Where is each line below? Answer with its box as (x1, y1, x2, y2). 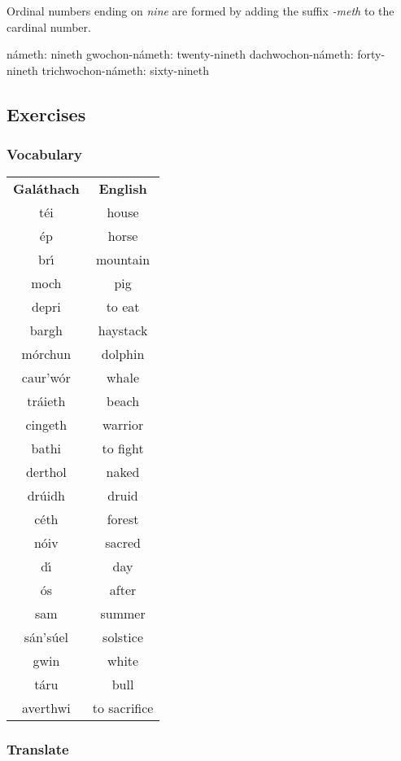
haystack (98, 321, 148, 340)
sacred (105, 533, 141, 553)
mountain (95, 250, 150, 269)
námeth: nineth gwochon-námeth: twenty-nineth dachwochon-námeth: (7, 46, 354, 63)
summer (100, 604, 146, 623)
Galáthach (13, 179, 80, 199)
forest (107, 510, 139, 529)
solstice (102, 628, 144, 647)
